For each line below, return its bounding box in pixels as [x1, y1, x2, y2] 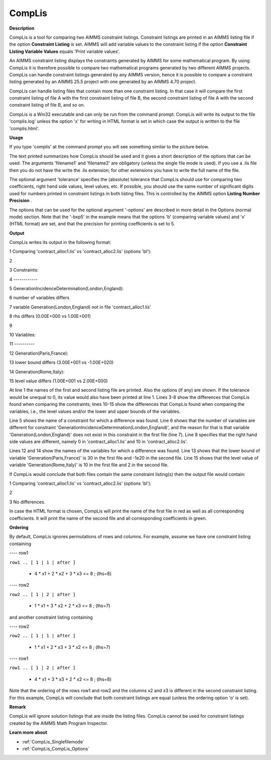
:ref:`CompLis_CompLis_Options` [22, 745, 90, 751]
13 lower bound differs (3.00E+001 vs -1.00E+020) [9, 360, 114, 366]
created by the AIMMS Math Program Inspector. [9, 720, 108, 726]
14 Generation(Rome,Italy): [9, 369, 65, 375]
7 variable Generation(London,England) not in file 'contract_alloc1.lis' [9, 304, 152, 310]
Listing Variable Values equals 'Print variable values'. [9, 48, 120, 54]
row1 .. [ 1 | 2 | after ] [9, 665, 76, 671]
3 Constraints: [9, 267, 39, 273]
